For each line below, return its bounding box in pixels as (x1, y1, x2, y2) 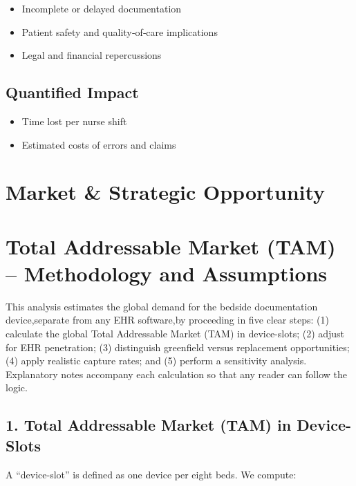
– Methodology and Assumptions (6, 259, 328, 287)
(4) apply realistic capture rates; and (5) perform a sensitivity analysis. (6, 353, 307, 368)
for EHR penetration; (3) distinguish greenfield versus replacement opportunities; (6, 339, 350, 354)
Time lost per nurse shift (21, 113, 127, 128)
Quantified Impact (6, 82, 139, 103)
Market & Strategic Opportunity (6, 178, 326, 206)
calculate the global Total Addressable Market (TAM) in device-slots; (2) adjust (6, 326, 345, 341)
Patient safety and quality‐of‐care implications (21, 24, 218, 39)
